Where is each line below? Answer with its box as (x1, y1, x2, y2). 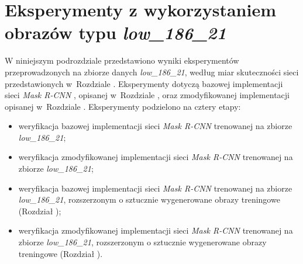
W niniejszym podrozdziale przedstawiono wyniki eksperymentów (5, 54, 239, 67)
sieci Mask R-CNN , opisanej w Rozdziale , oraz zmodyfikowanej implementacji (5, 89, 290, 101)
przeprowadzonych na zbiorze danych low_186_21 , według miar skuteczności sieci (5, 65, 299, 78)
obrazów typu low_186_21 (5, 20, 227, 45)
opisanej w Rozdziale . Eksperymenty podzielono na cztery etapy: (5, 100, 241, 112)
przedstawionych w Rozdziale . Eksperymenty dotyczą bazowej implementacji (5, 77, 283, 89)
